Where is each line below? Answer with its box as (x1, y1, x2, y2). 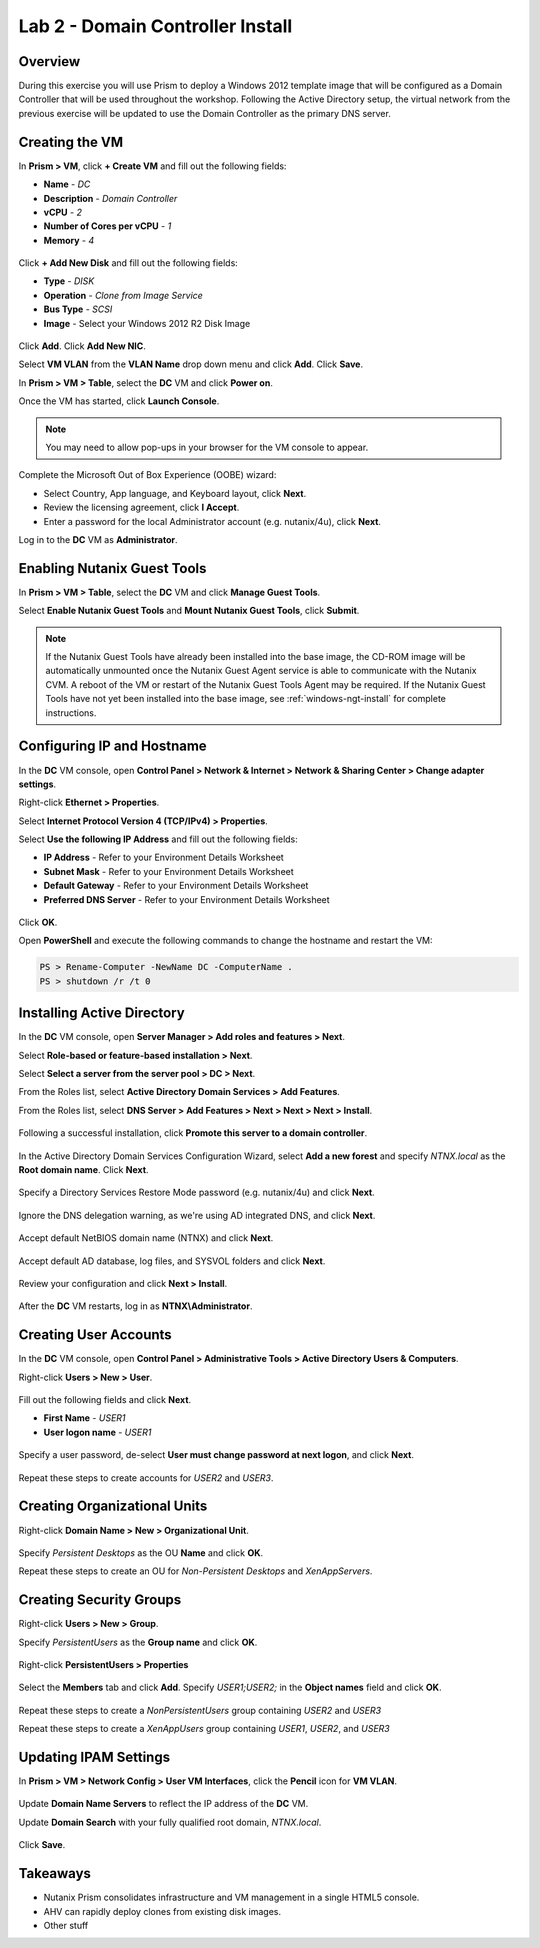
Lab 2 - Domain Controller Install (18, 15, 293, 37)
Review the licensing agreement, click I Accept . (43, 501, 240, 514)
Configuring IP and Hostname (18, 738, 207, 755)
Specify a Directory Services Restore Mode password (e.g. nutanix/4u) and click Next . (18, 1186, 375, 1199)
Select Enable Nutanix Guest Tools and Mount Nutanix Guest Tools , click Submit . (18, 605, 360, 617)
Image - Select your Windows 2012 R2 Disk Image (43, 317, 251, 329)
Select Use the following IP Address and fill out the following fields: (18, 833, 299, 845)
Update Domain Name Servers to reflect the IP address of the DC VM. (18, 1798, 309, 1810)
